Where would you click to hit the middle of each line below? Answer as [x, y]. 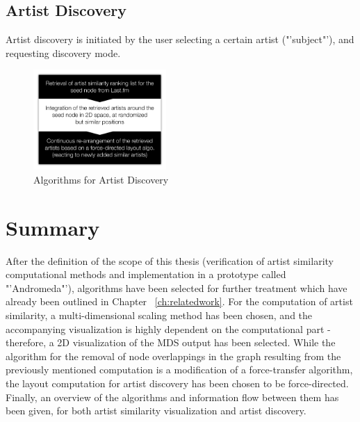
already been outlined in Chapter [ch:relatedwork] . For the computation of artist [179, 301]
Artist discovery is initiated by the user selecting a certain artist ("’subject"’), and [180, 39]
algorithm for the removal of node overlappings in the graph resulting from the [173, 356]
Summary [53, 227]
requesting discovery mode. [63, 52]
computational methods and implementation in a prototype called [146, 274]
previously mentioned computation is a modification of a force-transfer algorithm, [179, 370]
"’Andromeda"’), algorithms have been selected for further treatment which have [177, 287]
